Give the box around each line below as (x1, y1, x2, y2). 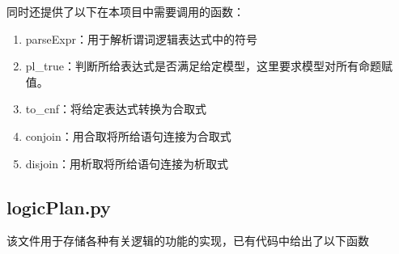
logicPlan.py (6, 194, 111, 219)
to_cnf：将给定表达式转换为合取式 (25, 100, 207, 117)
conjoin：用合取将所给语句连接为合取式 (25, 127, 231, 144)
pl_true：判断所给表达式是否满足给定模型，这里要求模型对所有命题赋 (25, 57, 393, 74)
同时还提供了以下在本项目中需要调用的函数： (6, 3, 244, 19)
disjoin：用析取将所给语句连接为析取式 (25, 155, 228, 171)
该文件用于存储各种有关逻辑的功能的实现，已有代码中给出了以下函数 (6, 232, 369, 249)
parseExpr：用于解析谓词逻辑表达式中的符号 (25, 30, 257, 47)
